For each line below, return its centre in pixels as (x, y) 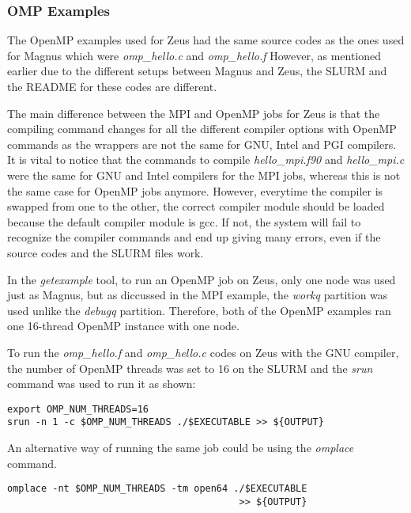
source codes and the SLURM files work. (106, 252)
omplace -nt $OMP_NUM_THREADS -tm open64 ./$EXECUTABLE (157, 489)
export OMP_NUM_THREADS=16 (78, 409)
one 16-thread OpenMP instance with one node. (123, 326)
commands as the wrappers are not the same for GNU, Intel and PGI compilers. (202, 144)
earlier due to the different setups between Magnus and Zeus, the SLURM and (197, 71)
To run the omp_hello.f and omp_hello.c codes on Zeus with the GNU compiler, (203, 352)
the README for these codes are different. (112, 86)
